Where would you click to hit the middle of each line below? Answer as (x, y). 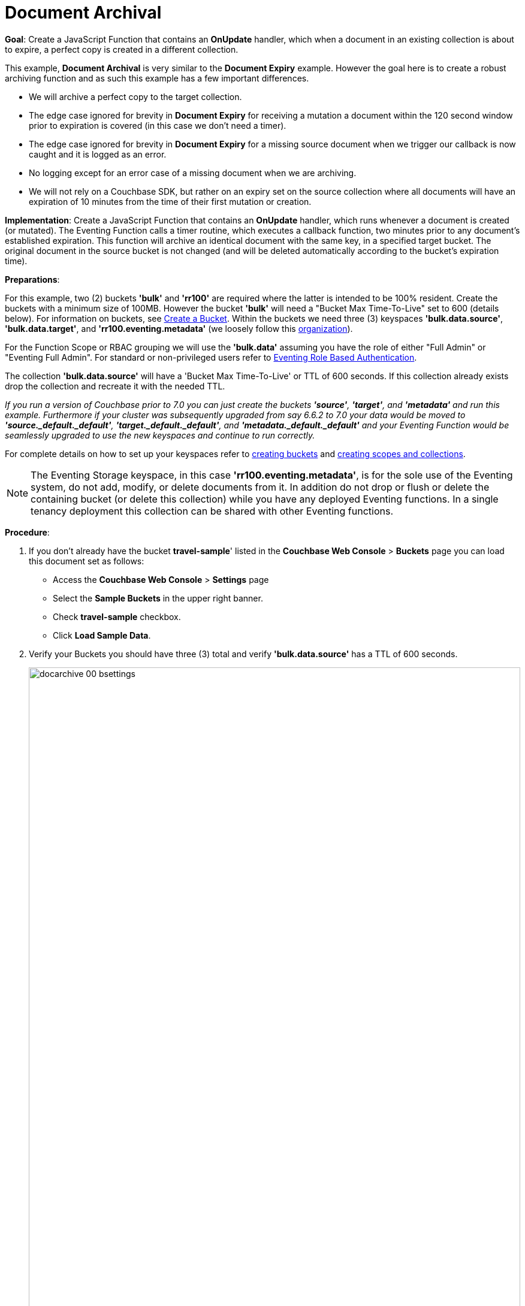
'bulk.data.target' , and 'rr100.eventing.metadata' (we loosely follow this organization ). (179, 328)
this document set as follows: (87, 561)
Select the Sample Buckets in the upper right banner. (158, 598)
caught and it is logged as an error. (98, 154)
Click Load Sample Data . (102, 635)
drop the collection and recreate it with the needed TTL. (115, 386)
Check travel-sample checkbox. (117, 616)
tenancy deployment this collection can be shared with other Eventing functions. (212, 511)
